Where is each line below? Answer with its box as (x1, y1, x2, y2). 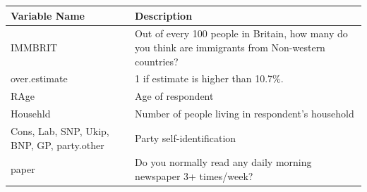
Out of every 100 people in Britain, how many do (135, 26, 348, 41)
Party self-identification (135, 130, 236, 145)
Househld (11, 106, 51, 121)
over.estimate (11, 71, 68, 86)
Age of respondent (135, 89, 214, 103)
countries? (135, 53, 179, 68)
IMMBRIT (11, 39, 58, 54)
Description (135, 8, 193, 23)
